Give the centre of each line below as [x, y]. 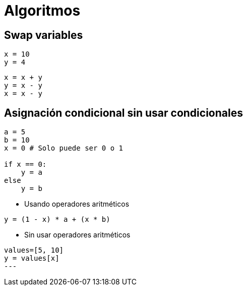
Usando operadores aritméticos [77, 204]
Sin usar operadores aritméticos [77, 235]
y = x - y [23, 86]
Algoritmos [42, 11]
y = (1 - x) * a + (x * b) [57, 220]
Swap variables [44, 35]
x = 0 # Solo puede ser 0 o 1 [64, 148]
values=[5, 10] [34, 250]
